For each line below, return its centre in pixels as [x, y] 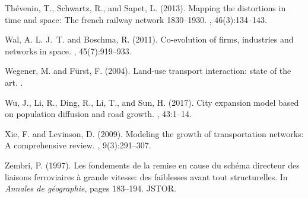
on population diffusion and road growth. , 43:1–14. [98, 114]
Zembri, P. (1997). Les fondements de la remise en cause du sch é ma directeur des [152, 165]
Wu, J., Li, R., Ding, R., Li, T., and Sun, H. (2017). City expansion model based [152, 102]
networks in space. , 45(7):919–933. [68, 51]
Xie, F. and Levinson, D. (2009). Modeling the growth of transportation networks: [154, 133]
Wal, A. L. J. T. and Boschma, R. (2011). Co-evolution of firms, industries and [149, 39]
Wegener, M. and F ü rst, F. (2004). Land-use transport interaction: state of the [148, 71]
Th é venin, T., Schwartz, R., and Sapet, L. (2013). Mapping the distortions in [145, 8]
